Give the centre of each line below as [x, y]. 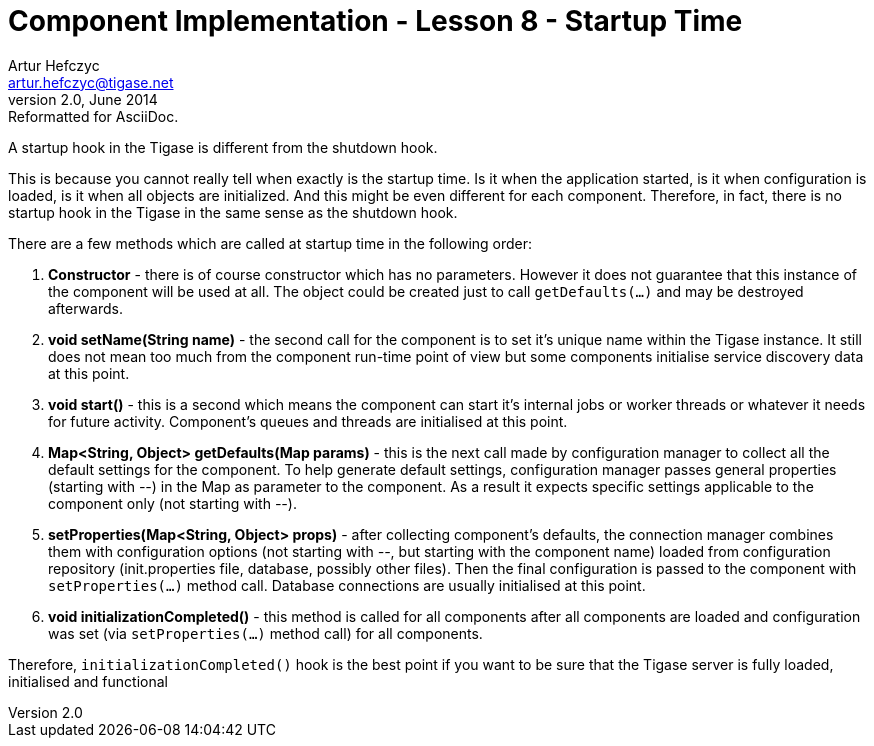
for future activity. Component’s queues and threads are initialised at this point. [308, 421]
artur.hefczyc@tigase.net [91, 82]
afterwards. [85, 308]
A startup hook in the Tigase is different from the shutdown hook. [223, 147]
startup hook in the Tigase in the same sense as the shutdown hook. [233, 212]
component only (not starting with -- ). [172, 503]
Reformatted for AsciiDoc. [93, 116]
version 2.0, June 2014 [83, 99]
